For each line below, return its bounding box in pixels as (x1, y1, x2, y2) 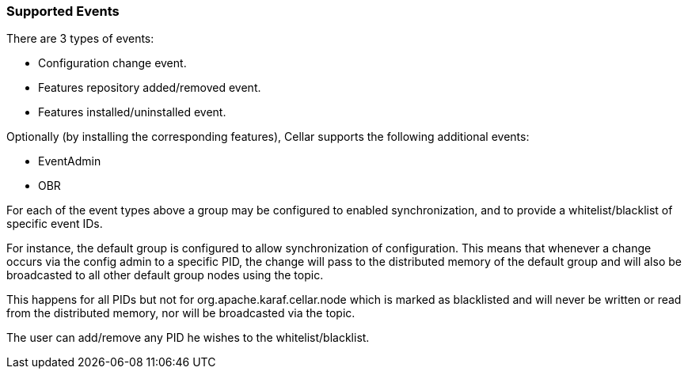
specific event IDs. (6, 217, 103, 231)
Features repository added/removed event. (38, 81, 261, 95)
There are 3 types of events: (6, 32, 154, 46)
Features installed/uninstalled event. (38, 105, 226, 119)
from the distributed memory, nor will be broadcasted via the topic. (6, 306, 355, 320)
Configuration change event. (38, 56, 187, 70)
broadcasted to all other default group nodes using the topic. (6, 268, 324, 282)
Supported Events (6, 3, 120, 19)
